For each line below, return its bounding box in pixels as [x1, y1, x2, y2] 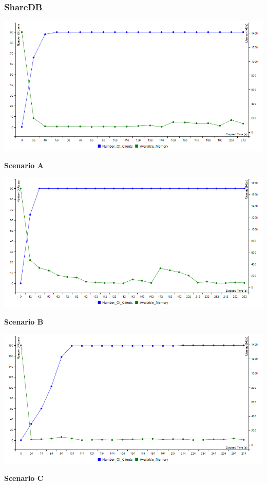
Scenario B [4, 316, 44, 327]
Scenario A [4, 159, 44, 170]
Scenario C [4, 473, 44, 483]
